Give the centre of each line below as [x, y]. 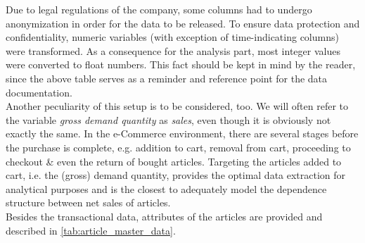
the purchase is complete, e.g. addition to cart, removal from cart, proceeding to [178, 147]
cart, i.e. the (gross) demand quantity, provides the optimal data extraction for [176, 175]
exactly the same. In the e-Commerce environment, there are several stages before [182, 133]
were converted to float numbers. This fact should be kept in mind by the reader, [181, 64]
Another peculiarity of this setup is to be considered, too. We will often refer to [177, 106]
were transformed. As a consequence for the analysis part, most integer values [173, 50]
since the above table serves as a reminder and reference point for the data [167, 78]
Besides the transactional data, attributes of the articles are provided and [164, 216]
